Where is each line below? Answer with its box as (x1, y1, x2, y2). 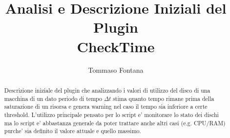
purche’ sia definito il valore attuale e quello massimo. (4, 127, 141, 135)
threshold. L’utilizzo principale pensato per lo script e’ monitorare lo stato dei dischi (4, 110, 219, 118)
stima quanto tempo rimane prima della (113, 94, 214, 102)
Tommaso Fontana (88, 64, 144, 75)
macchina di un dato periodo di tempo (4, 94, 103, 102)
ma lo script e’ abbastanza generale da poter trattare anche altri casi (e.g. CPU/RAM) (4, 118, 226, 127)
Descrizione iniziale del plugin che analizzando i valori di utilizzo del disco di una (4, 86, 210, 94)
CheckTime (77, 36, 155, 56)
